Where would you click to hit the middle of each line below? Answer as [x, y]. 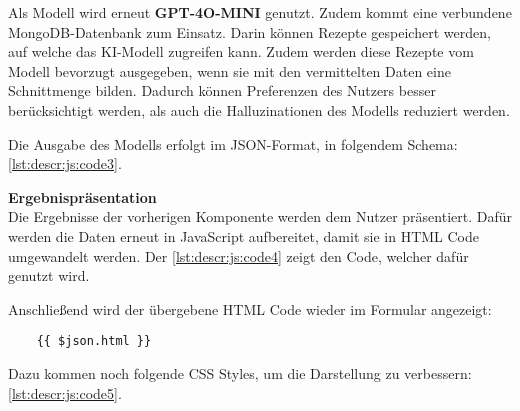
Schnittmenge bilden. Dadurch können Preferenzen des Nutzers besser [222, 90]
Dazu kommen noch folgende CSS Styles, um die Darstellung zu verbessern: [240, 372]
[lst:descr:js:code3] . [65, 163]
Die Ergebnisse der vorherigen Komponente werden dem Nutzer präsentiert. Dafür [260, 216]
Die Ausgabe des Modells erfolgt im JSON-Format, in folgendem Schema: [233, 143]
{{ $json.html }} [94, 341]
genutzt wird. [49, 275]
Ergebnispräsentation [82, 196]
